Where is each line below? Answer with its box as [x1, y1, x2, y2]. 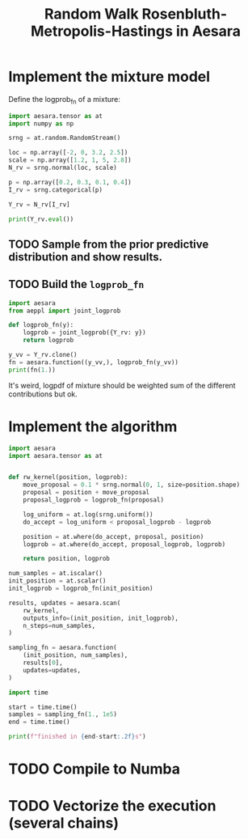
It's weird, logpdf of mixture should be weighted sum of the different [8, 380, 236, 390]
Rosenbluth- [141, 5, 228, 23]
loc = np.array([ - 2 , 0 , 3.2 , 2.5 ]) [8, 149, 128, 157]
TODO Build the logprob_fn [8, 278, 145, 291]
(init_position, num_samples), [23, 651, 128, 659]
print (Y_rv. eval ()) [8, 215, 74, 223]
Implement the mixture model [8, 68, 211, 86]
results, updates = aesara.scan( [8, 599, 121, 607]
